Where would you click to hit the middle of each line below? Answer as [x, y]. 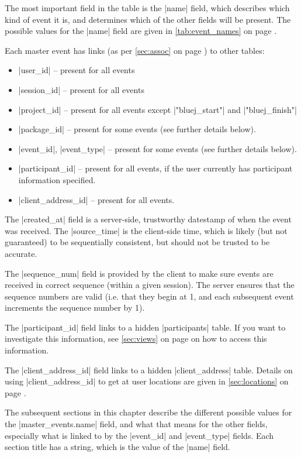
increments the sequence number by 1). [75, 307]
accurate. [21, 253]
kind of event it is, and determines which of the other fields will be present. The [148, 19]
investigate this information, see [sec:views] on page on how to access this [136, 339]
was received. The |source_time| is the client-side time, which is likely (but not [146, 230]
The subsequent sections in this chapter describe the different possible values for [148, 412]
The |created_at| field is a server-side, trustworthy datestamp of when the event [148, 219]
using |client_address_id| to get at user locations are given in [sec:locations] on [147, 381]
